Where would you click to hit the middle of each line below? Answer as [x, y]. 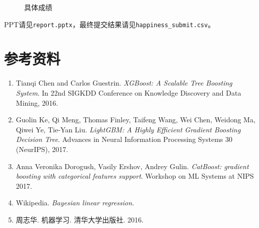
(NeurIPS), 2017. [42, 149]
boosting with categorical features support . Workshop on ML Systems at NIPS [135, 176]
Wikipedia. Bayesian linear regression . [75, 203]
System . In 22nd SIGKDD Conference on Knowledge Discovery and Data [128, 92]
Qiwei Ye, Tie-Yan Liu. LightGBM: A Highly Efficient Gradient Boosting [128, 129]
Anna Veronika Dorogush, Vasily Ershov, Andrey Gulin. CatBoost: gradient [132, 166]
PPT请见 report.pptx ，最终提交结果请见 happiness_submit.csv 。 [110, 24]
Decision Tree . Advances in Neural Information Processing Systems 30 [124, 139]
